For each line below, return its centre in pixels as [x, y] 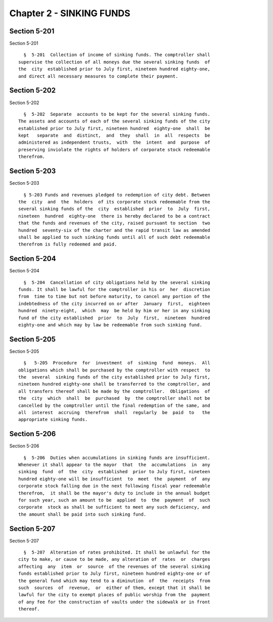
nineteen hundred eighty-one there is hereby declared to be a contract [114, 216]
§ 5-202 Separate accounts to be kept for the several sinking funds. [117, 114]
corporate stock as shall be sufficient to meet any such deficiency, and [114, 507]
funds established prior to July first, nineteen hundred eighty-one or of [114, 574]
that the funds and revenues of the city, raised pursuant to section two [114, 223]
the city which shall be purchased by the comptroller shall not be [114, 398]
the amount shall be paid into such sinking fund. [82, 514]
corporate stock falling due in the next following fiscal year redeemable [114, 486]
